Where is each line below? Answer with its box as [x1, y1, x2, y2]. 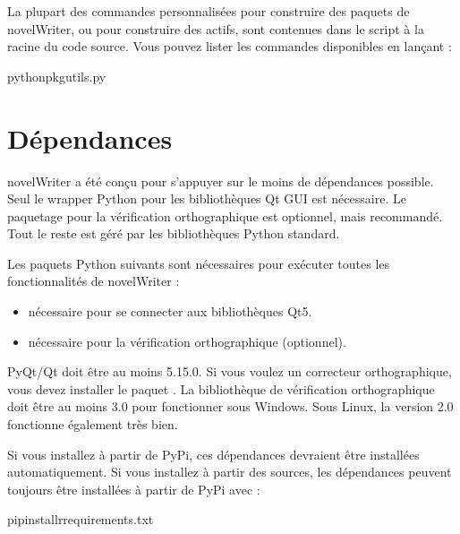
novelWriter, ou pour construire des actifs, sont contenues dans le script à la [7, 19, 424, 38]
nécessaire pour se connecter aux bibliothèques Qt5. [28, 302, 312, 321]
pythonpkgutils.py [7, 66, 106, 85]
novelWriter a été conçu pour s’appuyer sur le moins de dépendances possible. [7, 171, 434, 190]
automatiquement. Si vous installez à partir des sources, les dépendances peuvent [7, 462, 452, 481]
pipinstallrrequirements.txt [7, 510, 154, 529]
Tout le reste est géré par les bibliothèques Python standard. [7, 224, 340, 243]
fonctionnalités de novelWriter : [7, 271, 180, 290]
